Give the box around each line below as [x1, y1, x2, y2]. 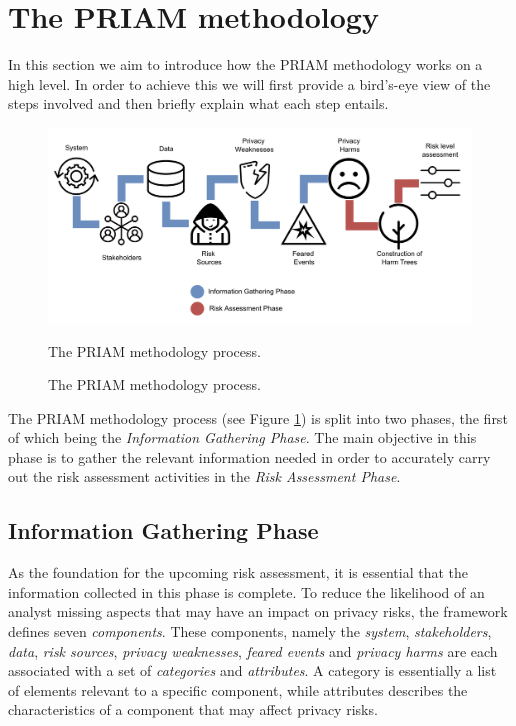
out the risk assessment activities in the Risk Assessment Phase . [8, 466, 401, 487]
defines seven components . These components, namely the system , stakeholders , [8, 621, 492, 642]
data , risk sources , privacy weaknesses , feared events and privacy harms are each [8, 640, 498, 661]
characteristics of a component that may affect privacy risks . [8, 699, 378, 720]
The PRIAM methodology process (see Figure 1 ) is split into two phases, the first [8, 407, 508, 428]
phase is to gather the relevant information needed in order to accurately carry [8, 446, 491, 467]
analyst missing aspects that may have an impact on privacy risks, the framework [8, 601, 508, 622]
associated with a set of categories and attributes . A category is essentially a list [8, 660, 497, 681]
